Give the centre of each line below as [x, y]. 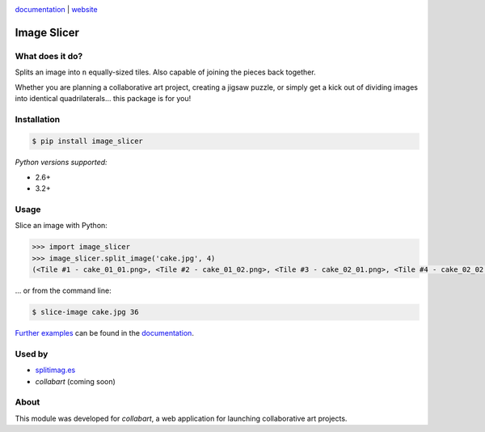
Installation [38, 119]
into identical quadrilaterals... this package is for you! [103, 98]
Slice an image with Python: [61, 226]
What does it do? [49, 56]
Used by [32, 354]
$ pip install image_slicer [87, 141]
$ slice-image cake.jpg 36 [85, 312]
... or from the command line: [63, 290]
